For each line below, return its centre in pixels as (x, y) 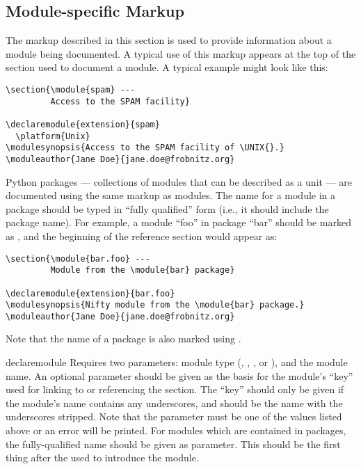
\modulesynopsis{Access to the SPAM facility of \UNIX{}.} (145, 148)
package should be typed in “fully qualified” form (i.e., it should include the (167, 208)
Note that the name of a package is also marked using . (123, 339)
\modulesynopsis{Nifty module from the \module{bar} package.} (155, 305)
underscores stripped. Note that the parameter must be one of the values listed (174, 416)
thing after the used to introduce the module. (102, 458)
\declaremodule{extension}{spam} (83, 124)
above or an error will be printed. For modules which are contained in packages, (176, 430)
